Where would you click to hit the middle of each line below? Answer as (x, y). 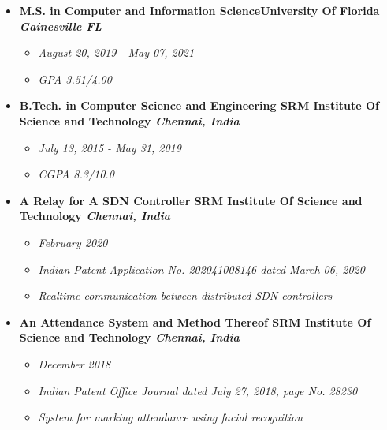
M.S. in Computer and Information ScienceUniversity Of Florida (199, 10)
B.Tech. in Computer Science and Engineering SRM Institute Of (199, 105)
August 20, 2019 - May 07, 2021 (116, 52)
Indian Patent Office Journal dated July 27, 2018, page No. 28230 (198, 390)
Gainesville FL (61, 26)
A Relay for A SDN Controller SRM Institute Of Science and (191, 200)
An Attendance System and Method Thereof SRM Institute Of (195, 322)
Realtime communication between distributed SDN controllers (185, 295)
